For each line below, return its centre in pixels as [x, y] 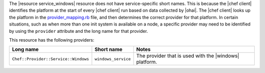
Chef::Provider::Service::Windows [51, 59]
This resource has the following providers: [52, 40]
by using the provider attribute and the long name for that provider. [79, 31]
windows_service [113, 59]
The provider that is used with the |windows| [188, 56]
